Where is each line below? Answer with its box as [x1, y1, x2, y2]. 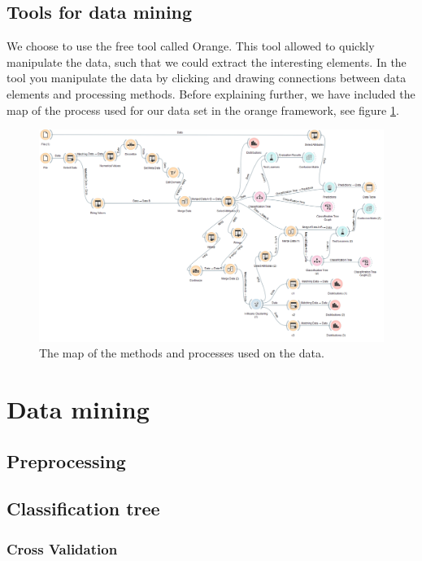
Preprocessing [7, 448, 126, 473]
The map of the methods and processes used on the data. [39, 344, 324, 362]
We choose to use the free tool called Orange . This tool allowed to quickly [7, 37, 375, 55]
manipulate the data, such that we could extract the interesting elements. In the [7, 53, 407, 70]
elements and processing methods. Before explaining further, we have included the [7, 85, 415, 102]
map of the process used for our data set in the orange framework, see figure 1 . [7, 101, 399, 118]
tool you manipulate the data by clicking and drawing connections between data [7, 69, 407, 86]
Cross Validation [7, 538, 118, 559]
